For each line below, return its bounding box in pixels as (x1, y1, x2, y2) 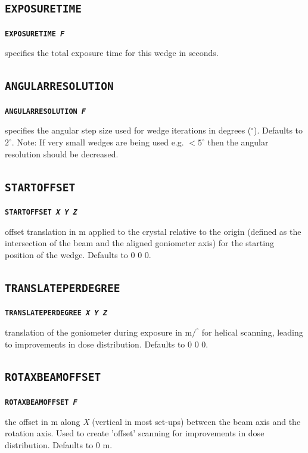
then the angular (207, 136, 269, 148)
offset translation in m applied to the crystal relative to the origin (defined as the (5, 225, 301, 237)
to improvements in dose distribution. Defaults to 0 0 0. (5, 337, 209, 350)
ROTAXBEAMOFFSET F (5, 398, 77, 407)
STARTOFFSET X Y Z (5, 208, 77, 217)
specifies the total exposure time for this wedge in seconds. (5, 46, 219, 59)
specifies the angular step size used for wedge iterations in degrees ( (5, 124, 251, 136)
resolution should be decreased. (5, 147, 119, 160)
